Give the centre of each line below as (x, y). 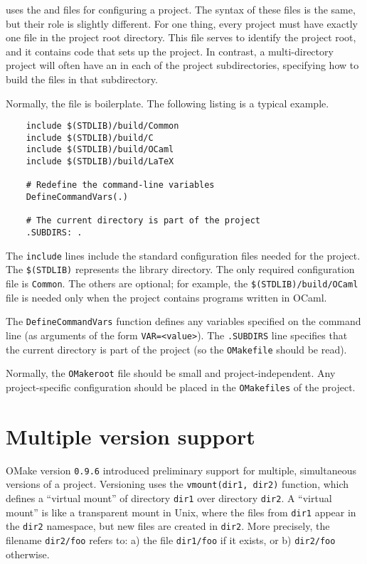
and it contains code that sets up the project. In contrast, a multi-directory (170, 51)
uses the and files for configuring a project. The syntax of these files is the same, (181, 9)
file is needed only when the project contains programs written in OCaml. (166, 297)
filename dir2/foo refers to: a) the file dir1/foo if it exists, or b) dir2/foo (171, 539)
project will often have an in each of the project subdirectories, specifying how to (182, 65)
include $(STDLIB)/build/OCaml (100, 150)
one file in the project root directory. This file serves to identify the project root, (181, 37)
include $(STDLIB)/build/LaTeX (100, 162)
